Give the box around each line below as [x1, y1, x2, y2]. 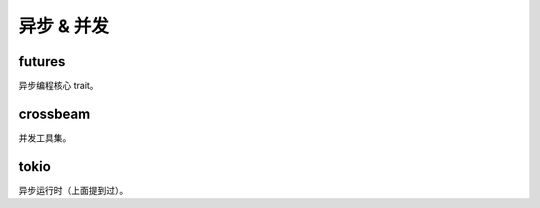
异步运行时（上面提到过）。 [18, 184, 129, 196]
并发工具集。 [18, 131, 72, 144]
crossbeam [18, 105, 91, 122]
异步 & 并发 [18, 15, 110, 37]
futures [18, 53, 66, 70]
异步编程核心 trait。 [18, 80, 99, 92]
